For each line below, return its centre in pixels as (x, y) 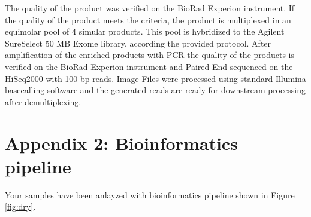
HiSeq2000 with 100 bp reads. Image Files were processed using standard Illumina (155, 78)
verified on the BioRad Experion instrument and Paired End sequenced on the (149, 66)
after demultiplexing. (43, 101)
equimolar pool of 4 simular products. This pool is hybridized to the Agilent (145, 31)
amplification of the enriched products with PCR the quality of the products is (150, 55)
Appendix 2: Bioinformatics (121, 143)
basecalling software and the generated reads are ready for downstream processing (155, 90)
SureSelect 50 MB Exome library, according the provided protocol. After (138, 43)
